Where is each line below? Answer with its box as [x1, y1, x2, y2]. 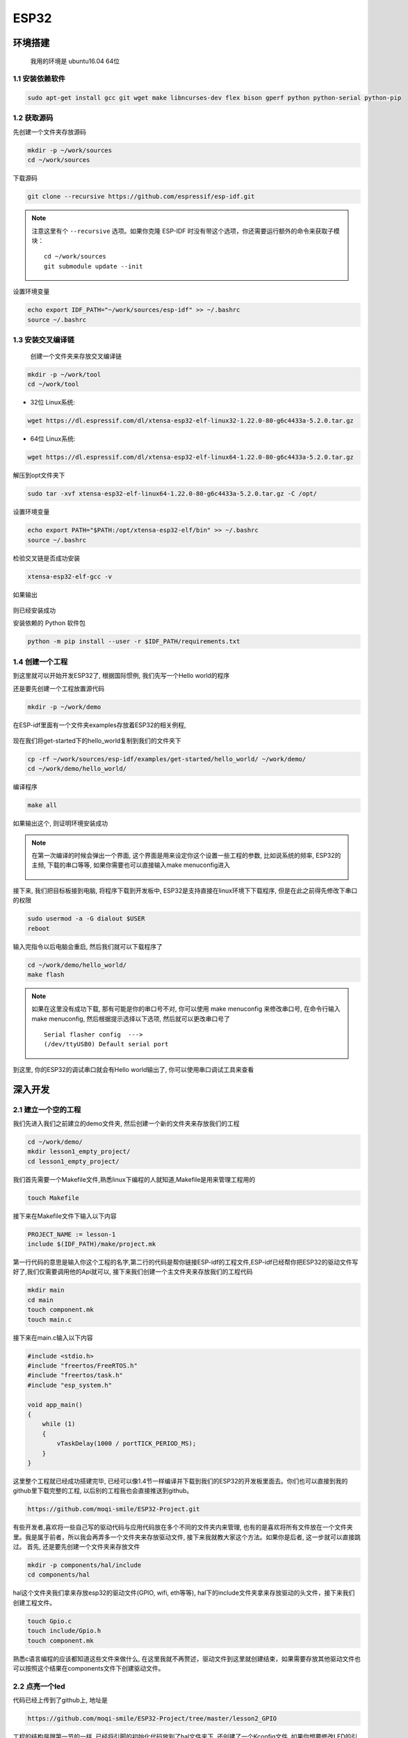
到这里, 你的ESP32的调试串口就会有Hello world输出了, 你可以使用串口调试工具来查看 [13, 1065, 254, 1073]
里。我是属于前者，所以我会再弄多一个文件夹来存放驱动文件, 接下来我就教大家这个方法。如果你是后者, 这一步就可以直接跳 [13, 1533, 361, 1541]
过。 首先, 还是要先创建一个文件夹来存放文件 [13, 1543, 140, 1551]
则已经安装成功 [13, 606, 56, 615]
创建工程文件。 [13, 1598, 56, 1607]
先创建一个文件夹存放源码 [13, 127, 86, 136]
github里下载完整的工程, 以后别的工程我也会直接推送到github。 [13, 1486, 193, 1495]
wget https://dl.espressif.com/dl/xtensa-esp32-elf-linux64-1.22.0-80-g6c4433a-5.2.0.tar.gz [27, 453, 354, 462]
